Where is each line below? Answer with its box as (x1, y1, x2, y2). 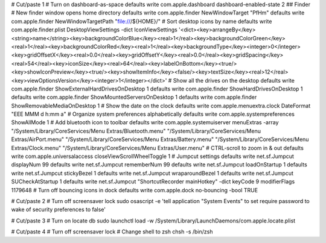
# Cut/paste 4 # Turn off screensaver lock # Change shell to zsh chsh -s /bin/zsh (11, 228, 213, 235)
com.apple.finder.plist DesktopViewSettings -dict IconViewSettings (11, 26, 177, 33)
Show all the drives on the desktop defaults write (173, 77, 295, 84)
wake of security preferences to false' (11, 206, 106, 213)
